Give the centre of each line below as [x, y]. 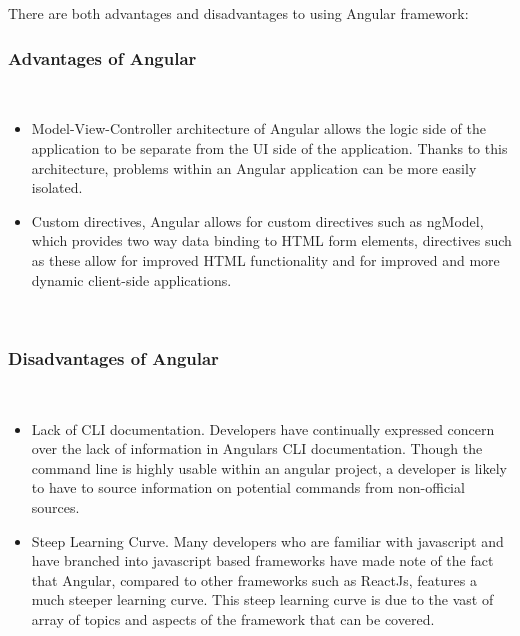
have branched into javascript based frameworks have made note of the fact [262, 560]
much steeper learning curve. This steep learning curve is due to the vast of [262, 599]
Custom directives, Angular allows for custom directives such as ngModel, [257, 220]
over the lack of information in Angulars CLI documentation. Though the [257, 448]
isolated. [57, 187]
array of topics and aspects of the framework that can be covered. [233, 618]
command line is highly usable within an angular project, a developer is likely [269, 467]
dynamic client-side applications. [131, 279]
